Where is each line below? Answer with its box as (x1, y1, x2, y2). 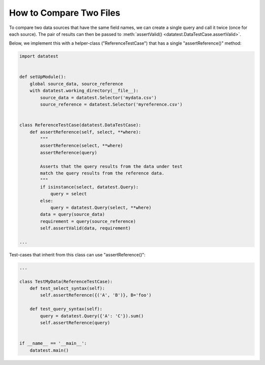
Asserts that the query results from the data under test (40, 164, 183, 169)
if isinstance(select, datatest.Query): (40, 184, 139, 190)
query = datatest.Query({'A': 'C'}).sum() (40, 313, 144, 319)
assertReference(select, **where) (40, 143, 123, 148)
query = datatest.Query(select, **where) (50, 204, 152, 210)
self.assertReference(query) (40, 320, 110, 325)
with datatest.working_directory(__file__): (29, 88, 139, 93)
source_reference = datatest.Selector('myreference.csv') (40, 102, 183, 108)
